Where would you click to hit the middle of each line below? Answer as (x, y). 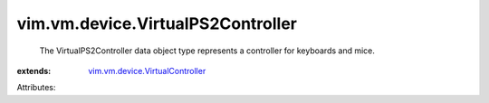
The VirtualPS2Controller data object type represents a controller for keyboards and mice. (207, 51)
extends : (34, 70)
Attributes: (36, 88)
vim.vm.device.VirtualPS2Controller (157, 23)
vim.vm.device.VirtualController (147, 70)
